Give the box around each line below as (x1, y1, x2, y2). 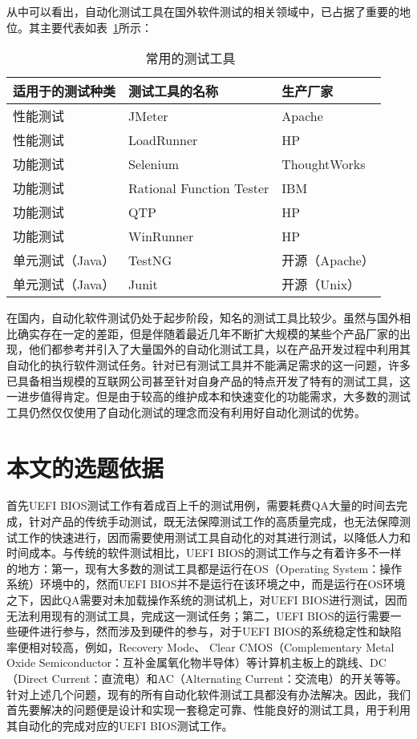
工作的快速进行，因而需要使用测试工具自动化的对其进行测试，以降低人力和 (17, 528, 411, 545)
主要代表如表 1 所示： (39, 18, 152, 35)
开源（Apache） (281, 251, 374, 270)
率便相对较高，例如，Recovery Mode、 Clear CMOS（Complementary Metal (6, 638, 395, 655)
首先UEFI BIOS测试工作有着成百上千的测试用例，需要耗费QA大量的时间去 (6, 497, 396, 514)
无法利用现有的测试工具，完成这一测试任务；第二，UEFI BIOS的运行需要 (6, 607, 391, 624)
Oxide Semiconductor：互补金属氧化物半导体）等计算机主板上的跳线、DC (6, 654, 387, 671)
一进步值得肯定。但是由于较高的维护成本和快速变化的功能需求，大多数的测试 (6, 388, 411, 405)
